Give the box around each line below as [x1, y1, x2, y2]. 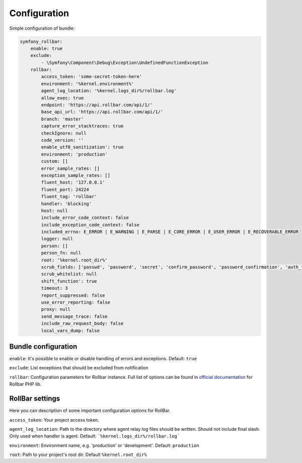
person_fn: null [41, 250, 82, 256]
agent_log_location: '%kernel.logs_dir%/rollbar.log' [41, 88, 177, 94]
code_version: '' [41, 138, 84, 143]
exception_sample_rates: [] [41, 172, 111, 178]
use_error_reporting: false [41, 299, 111, 305]
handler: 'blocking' [41, 201, 92, 207]
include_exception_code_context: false [41, 222, 139, 228]
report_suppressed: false [41, 292, 105, 298]
